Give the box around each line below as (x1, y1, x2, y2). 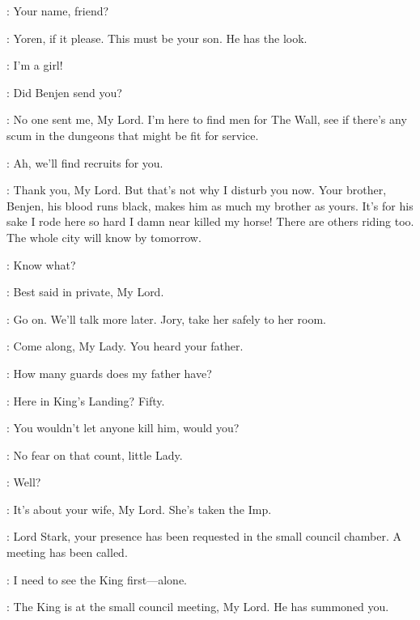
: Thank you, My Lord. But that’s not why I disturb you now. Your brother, (6, 181, 387, 198)
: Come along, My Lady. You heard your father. (6, 338, 244, 355)
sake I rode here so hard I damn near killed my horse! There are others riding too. (6, 213, 414, 230)
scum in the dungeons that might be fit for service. (6, 126, 259, 143)
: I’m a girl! (6, 57, 63, 74)
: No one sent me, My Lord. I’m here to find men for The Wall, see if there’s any (6, 111, 407, 128)
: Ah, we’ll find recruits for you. (6, 154, 163, 171)
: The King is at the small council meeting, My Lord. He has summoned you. (6, 598, 389, 615)
